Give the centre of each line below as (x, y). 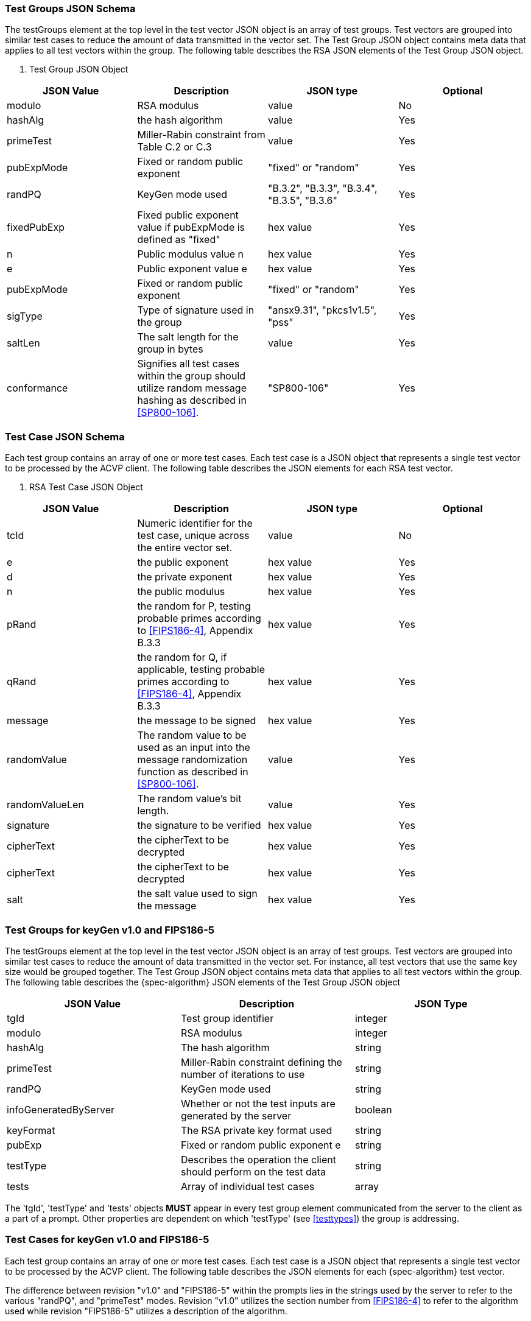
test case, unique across (193, 536)
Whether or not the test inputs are (258, 1103)
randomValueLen (45, 805)
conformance (37, 388)
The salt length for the (188, 337)
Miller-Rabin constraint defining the (261, 1062)
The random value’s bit (189, 799)
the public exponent (183, 562)
